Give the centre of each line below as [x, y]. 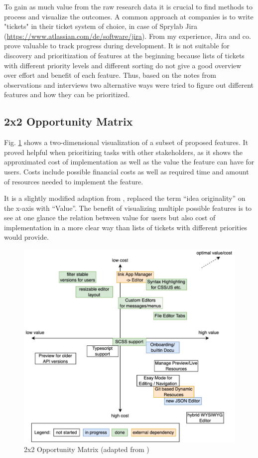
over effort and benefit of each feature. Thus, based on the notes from [110, 75]
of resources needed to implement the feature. [74, 181]
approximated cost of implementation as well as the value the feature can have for [129, 162]
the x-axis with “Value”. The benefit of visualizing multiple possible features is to [128, 208]
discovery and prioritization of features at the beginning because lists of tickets [124, 55]
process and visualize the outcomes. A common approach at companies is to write [129, 16]
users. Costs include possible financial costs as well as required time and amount [127, 171]
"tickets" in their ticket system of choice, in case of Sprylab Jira [101, 26]
